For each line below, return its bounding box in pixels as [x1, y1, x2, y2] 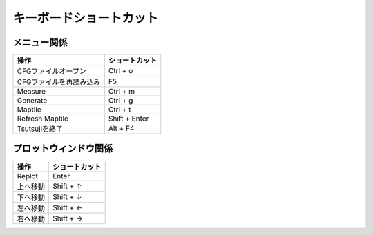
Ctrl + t [108, 105, 131, 114]
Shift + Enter [108, 114, 149, 123]
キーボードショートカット [12, 10, 159, 25]
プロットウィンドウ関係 [12, 143, 113, 154]
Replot [17, 171, 38, 181]
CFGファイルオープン [17, 66, 86, 76]
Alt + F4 [108, 124, 135, 134]
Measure [17, 87, 46, 96]
